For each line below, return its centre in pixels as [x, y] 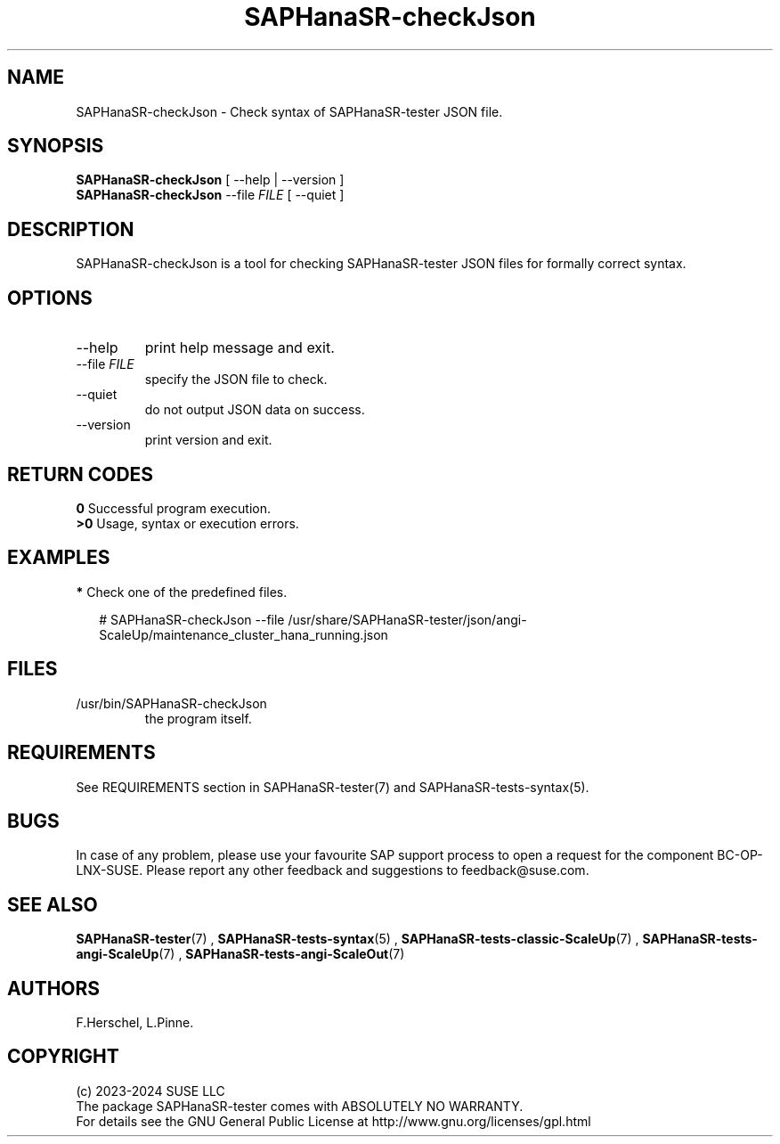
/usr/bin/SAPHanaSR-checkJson [171, 703]
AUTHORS [54, 988]
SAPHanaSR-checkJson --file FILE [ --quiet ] [210, 195]
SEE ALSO [53, 904]
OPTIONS [50, 298]
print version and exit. [208, 440]
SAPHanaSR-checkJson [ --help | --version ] [210, 180]
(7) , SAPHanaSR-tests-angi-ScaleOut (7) [282, 954]
